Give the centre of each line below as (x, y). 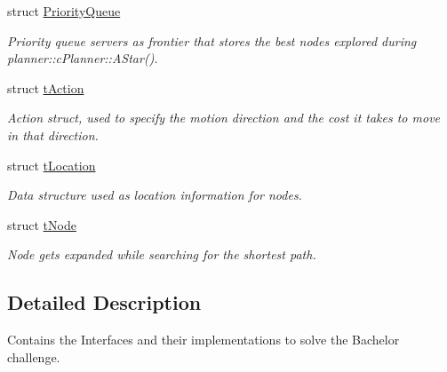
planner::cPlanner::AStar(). (83, 58)
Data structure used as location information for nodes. (155, 195)
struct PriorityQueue (64, 11)
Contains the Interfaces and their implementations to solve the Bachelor (204, 340)
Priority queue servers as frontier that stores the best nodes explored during (212, 40)
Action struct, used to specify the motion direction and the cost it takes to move (224, 118)
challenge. (34, 356)
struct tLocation (52, 165)
